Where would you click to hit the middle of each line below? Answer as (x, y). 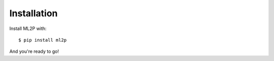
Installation (33, 13)
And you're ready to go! (34, 51)
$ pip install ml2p (43, 40)
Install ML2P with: (28, 28)
